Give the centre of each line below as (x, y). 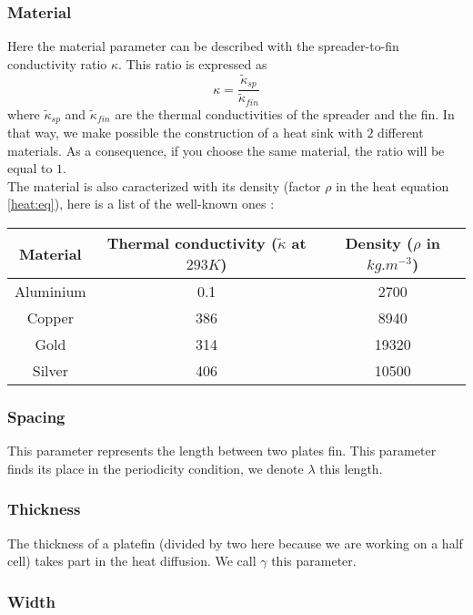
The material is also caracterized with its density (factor (164, 185)
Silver (50, 371)
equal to (30, 168)
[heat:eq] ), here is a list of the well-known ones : (141, 204)
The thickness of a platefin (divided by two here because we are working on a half (235, 543)
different (401, 133)
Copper (50, 318)
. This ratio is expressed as (193, 63)
